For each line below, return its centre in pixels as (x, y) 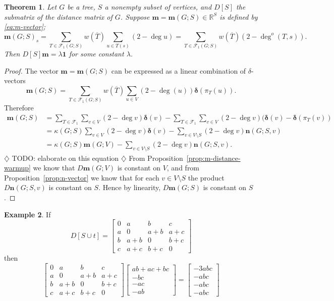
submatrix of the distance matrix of (58, 16)
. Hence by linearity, (130, 187)
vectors (15, 80)
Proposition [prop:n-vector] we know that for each (82, 177)
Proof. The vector (31, 70)
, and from (183, 168)
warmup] (17, 168)
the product (206, 177)
